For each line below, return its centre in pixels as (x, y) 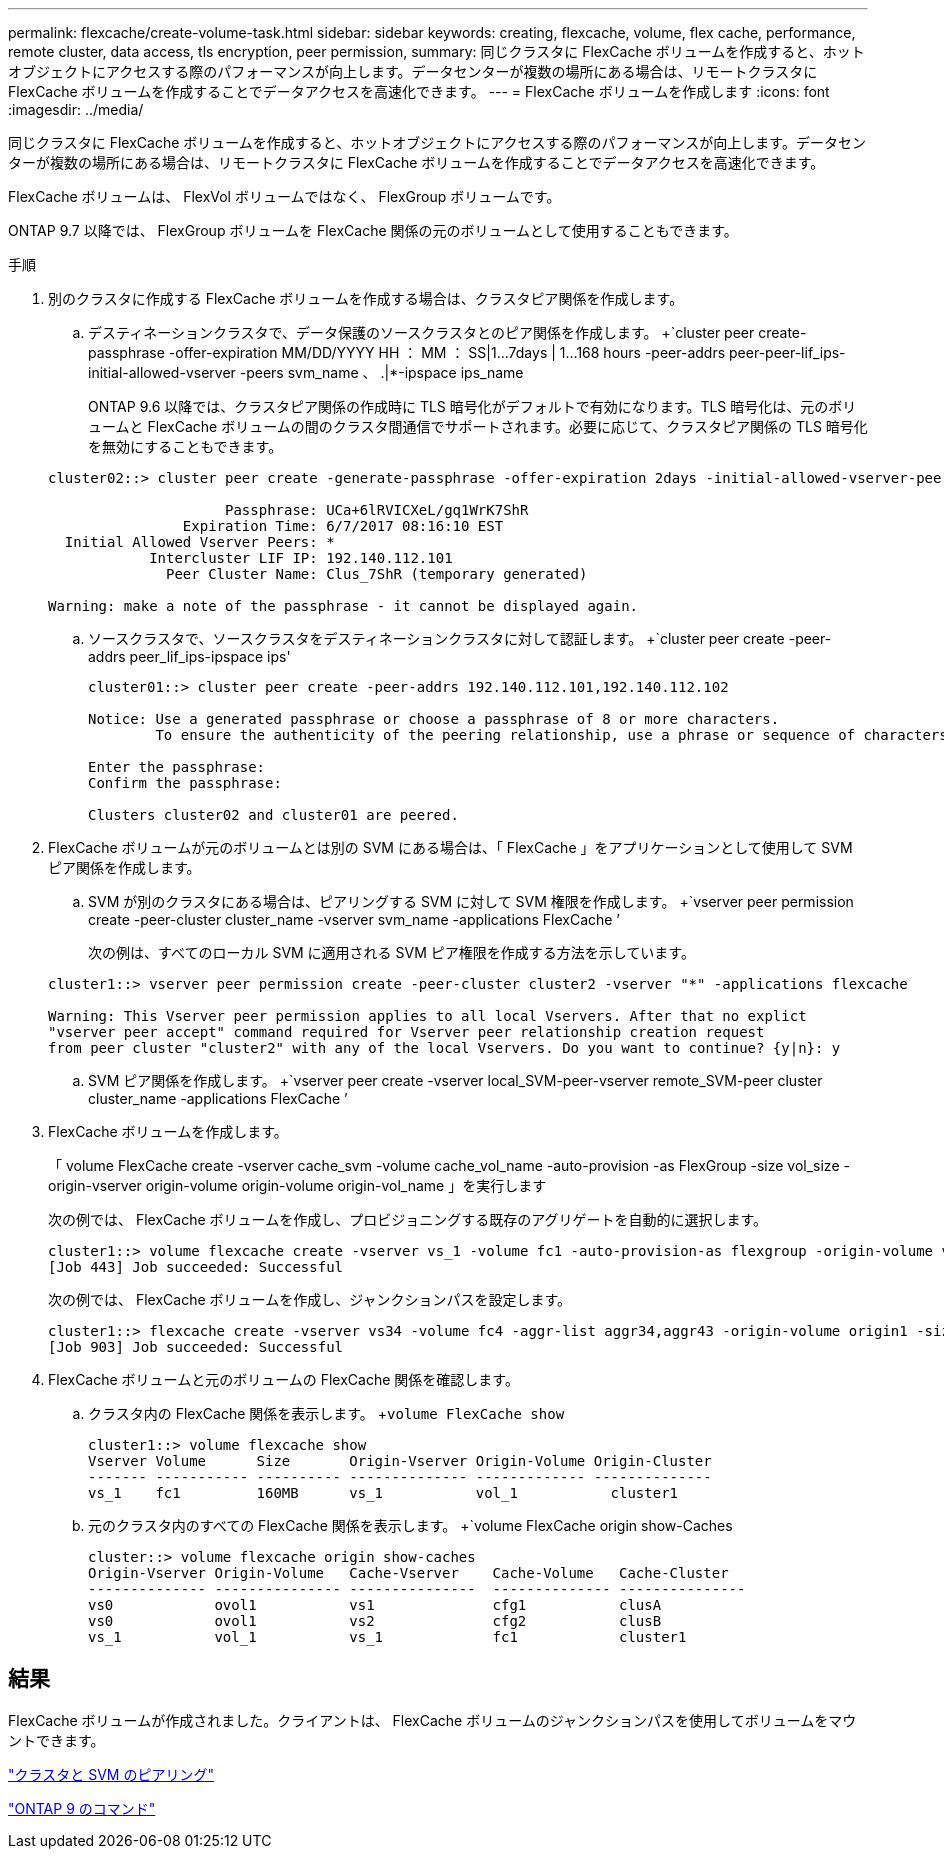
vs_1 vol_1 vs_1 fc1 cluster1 (387, 1637)
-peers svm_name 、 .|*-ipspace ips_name (381, 372)
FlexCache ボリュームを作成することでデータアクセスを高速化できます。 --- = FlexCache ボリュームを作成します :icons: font (419, 91)
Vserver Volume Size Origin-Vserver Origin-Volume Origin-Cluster (400, 1461)
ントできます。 (56, 1740)
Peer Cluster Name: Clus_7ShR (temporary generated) (377, 574)
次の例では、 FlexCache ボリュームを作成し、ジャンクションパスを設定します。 (310, 1299)
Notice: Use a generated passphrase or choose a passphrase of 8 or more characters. (434, 719)
